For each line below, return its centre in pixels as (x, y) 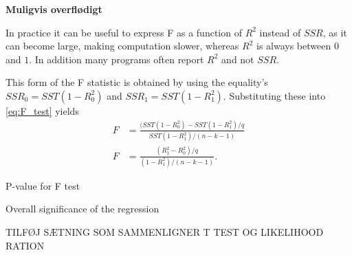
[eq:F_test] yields (42, 110)
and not (238, 59)
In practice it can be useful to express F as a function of (124, 32)
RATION (25, 245)
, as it (335, 32)
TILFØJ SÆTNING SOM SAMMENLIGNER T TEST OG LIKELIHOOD (165, 232)
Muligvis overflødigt (54, 9)
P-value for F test (43, 185)
